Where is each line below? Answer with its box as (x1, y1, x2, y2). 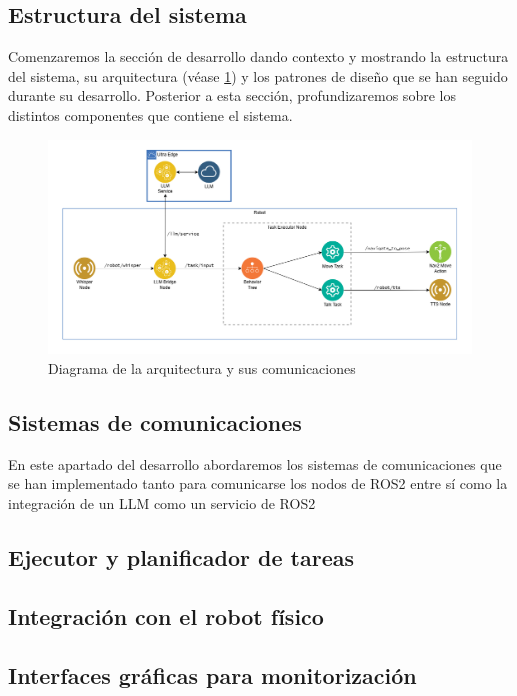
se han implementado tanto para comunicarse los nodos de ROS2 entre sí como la (8, 473, 508, 494)
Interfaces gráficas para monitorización (8, 659, 417, 690)
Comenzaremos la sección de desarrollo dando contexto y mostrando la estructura (8, 46, 509, 67)
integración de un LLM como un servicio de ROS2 (8, 493, 316, 514)
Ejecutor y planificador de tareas (8, 542, 355, 573)
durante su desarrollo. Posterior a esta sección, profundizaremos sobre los (8, 85, 456, 106)
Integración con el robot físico (8, 600, 324, 631)
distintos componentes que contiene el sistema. (8, 104, 293, 125)
